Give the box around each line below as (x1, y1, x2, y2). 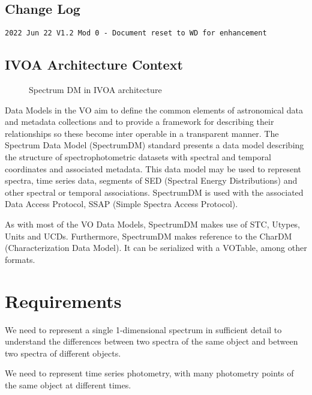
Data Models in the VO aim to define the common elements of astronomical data (5, 103, 304, 116)
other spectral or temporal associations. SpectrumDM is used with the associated (5, 185, 304, 198)
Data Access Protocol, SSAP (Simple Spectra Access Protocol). (5, 197, 238, 210)
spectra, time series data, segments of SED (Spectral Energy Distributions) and (5, 174, 298, 187)
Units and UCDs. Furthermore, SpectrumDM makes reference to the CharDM (5, 229, 292, 242)
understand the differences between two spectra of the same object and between (5, 335, 298, 348)
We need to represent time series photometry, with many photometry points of (5, 367, 294, 379)
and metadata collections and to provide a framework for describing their (5, 115, 274, 128)
